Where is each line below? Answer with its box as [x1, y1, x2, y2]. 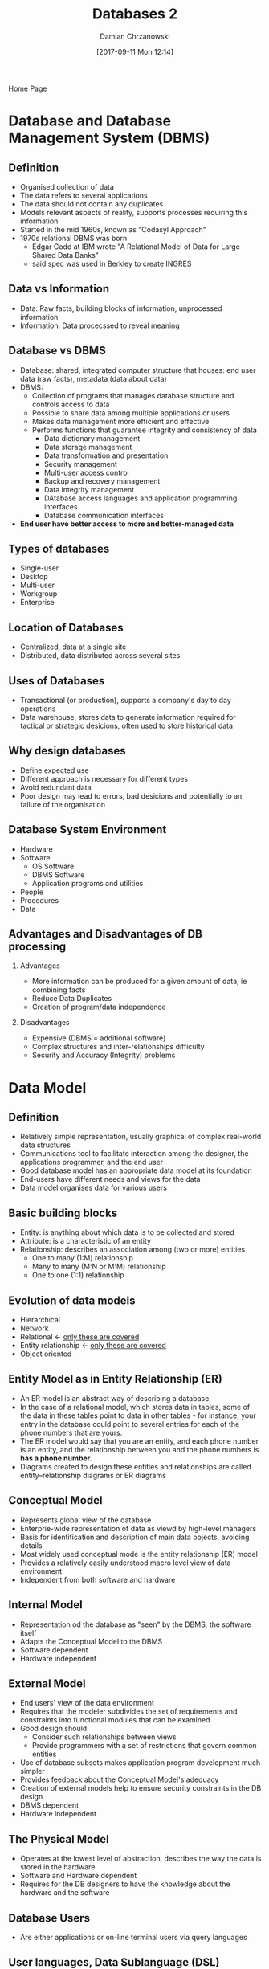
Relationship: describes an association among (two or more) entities [19, 1244, 246, 1254]
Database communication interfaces [43, 510, 165, 520]
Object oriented [19, 1349, 72, 1358]
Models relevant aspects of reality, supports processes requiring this [19, 207, 248, 217]
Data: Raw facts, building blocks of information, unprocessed [19, 303, 222, 313]
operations [19, 704, 56, 713]
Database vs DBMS [8, 344, 106, 357]
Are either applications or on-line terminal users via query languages [19, 1932, 247, 1942]
